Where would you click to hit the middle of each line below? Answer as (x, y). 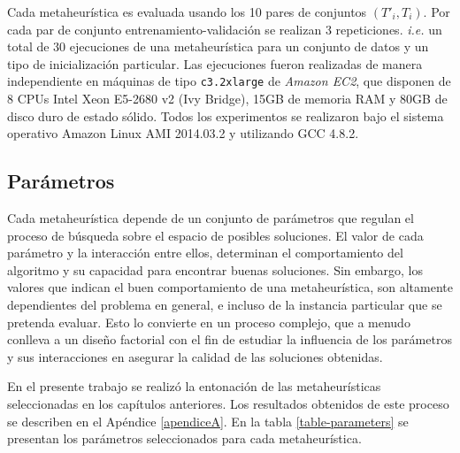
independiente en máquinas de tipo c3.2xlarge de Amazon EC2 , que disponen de (229, 81)
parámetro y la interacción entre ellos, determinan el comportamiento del (205, 253)
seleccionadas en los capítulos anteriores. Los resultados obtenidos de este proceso (228, 403)
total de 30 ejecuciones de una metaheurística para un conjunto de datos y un (218, 46)
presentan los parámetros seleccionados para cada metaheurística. (184, 438)
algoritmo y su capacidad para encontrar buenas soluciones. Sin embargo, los (215, 269)
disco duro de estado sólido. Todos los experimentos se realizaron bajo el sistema (226, 115)
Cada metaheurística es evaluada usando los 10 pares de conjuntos (187, 12)
